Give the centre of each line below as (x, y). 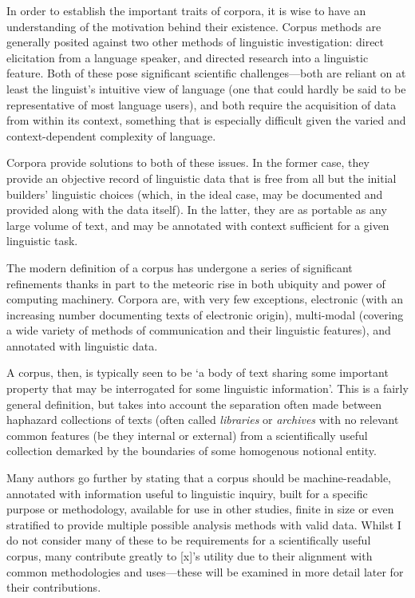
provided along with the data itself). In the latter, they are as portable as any (197, 210)
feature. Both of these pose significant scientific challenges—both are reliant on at (206, 73)
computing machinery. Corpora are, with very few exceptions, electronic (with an (205, 299)
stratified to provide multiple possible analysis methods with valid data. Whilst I (204, 524)
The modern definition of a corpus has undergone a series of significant (180, 267)
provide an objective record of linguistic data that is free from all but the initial (202, 178)
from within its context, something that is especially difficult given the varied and (206, 120)
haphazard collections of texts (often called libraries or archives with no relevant (203, 420)
